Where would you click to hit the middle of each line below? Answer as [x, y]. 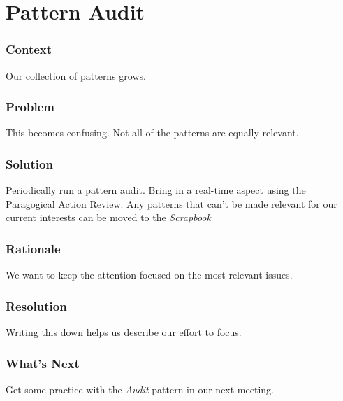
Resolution [36, 305]
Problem [30, 107]
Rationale [33, 248]
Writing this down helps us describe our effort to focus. [124, 332]
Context [29, 49]
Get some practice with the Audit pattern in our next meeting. [140, 389]
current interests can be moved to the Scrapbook [108, 217]
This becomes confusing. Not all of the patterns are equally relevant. [152, 133]
